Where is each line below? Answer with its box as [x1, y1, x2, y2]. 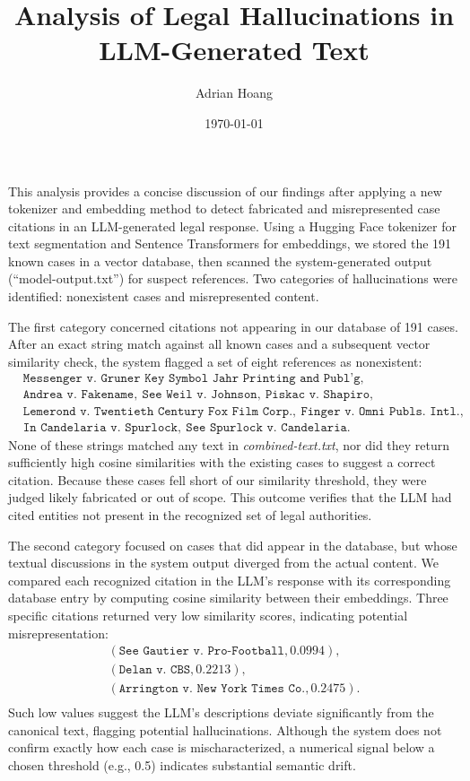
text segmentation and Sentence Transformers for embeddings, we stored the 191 [8, 234, 452, 253]
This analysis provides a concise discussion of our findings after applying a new [8, 181, 442, 200]
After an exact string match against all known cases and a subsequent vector [8, 334, 431, 353]
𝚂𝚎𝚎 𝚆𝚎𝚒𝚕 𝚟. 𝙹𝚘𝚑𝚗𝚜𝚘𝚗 [142, 388, 257, 402]
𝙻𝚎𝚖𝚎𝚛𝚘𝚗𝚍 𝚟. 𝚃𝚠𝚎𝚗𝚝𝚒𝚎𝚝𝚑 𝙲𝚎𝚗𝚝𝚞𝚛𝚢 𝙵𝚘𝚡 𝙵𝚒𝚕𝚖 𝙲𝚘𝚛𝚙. [22, 404, 293, 418]
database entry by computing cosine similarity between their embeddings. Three [8, 588, 448, 607]
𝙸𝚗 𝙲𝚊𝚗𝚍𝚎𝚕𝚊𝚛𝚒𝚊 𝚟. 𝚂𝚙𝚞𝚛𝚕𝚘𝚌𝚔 [22, 421, 178, 434]
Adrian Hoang [195, 83, 273, 102]
